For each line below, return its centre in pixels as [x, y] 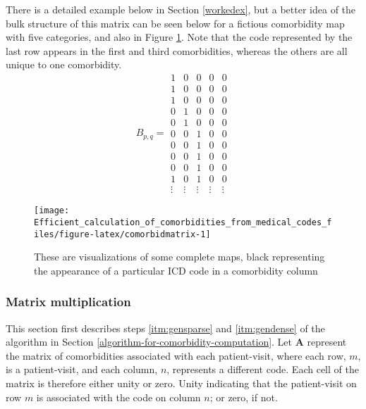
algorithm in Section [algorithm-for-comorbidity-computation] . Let [149, 342]
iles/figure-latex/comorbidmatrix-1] [122, 234]
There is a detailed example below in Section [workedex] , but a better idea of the [181, 9]
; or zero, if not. [244, 397]
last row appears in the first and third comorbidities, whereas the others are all [177, 50]
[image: [52, 211]
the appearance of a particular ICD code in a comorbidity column [176, 270]
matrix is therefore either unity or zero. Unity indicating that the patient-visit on [181, 383]
